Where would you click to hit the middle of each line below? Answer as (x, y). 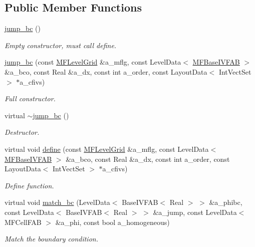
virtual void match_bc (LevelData (57, 202)
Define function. (29, 185)
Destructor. (22, 132)
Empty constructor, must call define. (61, 45)
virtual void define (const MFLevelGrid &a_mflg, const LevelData (107, 149)
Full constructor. (30, 98)
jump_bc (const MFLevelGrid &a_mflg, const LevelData (93, 62)
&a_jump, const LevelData (195, 212)
